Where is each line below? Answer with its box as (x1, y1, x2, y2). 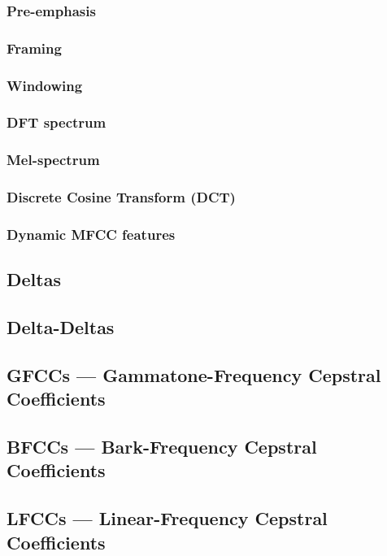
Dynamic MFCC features (7, 224, 176, 244)
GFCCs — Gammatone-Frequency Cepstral (7, 362, 381, 387)
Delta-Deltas (7, 315, 115, 340)
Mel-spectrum (7, 150, 100, 170)
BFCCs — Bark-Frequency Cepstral (7, 434, 317, 459)
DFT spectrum (7, 112, 107, 132)
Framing (7, 37, 62, 58)
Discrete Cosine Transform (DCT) (7, 187, 236, 207)
